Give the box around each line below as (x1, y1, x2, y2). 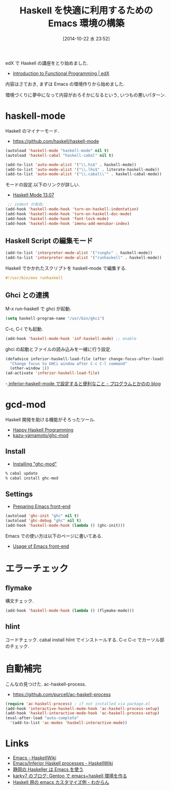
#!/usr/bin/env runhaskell (5, 276, 63, 281)
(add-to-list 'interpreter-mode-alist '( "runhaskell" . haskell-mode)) (5, 255, 162, 260)
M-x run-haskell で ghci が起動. (5, 306, 71, 312)
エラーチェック (5, 563, 69, 574)
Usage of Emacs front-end (12, 543, 69, 549)
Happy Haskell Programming (12, 427, 73, 433)
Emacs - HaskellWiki (12, 755, 56, 761)
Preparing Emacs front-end (12, 504, 71, 510)
